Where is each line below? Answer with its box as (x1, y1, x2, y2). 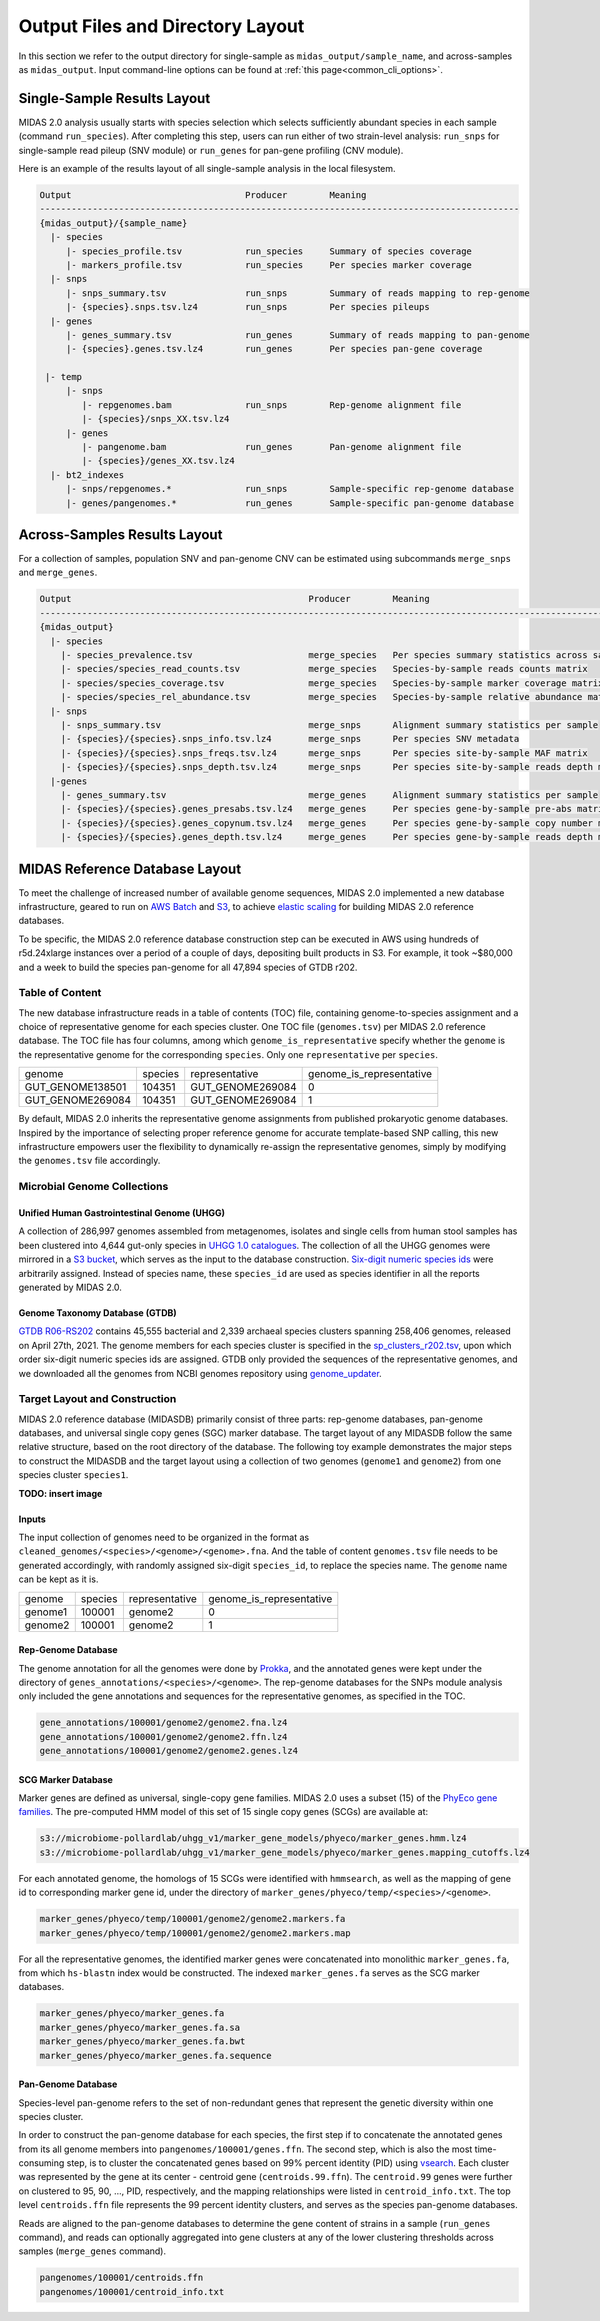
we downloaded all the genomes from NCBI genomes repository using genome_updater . (18, 1367, 382, 1379)
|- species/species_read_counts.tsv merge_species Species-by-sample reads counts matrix (60, 663, 589, 675)
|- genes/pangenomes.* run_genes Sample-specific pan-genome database (65, 497, 515, 509)
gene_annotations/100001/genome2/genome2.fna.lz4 (39, 1717, 288, 1729)
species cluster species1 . (18, 1469, 129, 1481)
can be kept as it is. (18, 1573, 99, 1585)
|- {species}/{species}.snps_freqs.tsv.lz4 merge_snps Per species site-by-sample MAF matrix (60, 747, 589, 759)
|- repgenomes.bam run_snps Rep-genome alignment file (81, 399, 462, 410)
